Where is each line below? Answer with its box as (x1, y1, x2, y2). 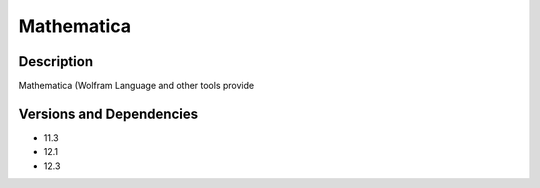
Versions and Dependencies (18, 105, 199, 122)
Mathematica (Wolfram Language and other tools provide (18, 80, 255, 92)
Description (18, 53, 94, 70)
